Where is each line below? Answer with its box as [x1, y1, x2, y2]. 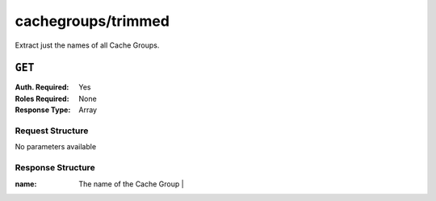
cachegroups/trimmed [15, 12, 170, 30]
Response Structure [15, 162, 96, 174]
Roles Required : [15, 94, 69, 103]
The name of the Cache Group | [78, 178, 185, 189]
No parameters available [15, 142, 97, 152]
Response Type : [15, 105, 71, 115]
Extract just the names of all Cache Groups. [15, 40, 160, 50]
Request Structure [15, 125, 89, 136]
